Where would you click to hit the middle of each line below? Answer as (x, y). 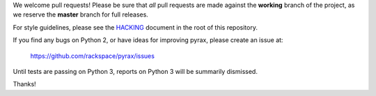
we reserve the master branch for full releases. (81, 15)
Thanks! (24, 84)
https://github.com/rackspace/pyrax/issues (92, 56)
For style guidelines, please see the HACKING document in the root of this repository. (135, 27)
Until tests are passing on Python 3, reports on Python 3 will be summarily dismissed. (135, 71)
